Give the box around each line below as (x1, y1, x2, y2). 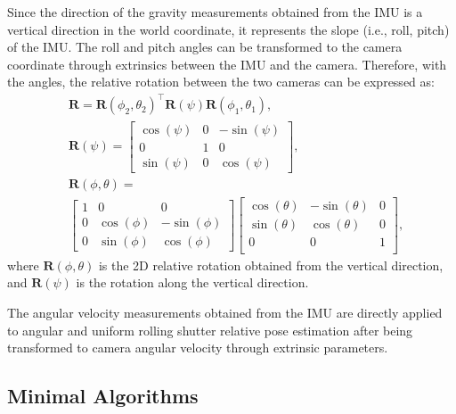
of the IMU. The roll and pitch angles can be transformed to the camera (7, 37, 403, 56)
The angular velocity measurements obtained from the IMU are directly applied (7, 303, 443, 321)
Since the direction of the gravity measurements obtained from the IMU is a (7, 3, 423, 21)
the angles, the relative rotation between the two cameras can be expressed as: (7, 72, 435, 91)
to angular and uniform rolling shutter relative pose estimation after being (7, 320, 413, 339)
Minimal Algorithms (7, 382, 199, 410)
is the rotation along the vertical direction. (76, 273, 309, 292)
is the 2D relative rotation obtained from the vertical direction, (98, 255, 444, 274)
